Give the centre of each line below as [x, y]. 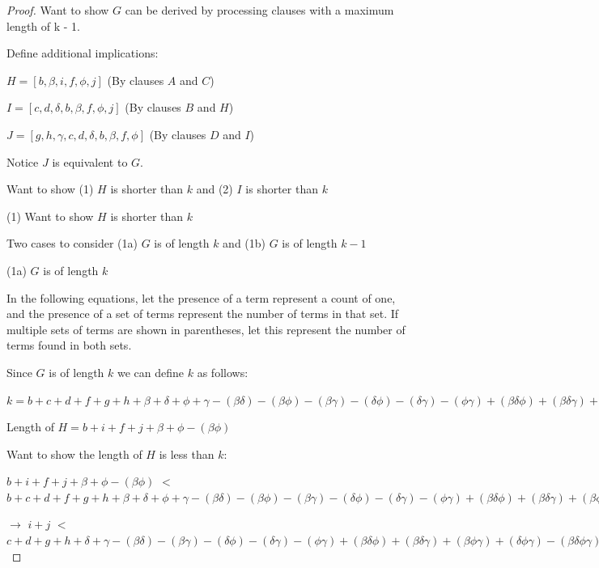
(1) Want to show [50, 216]
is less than [187, 454]
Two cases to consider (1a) [72, 243]
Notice [23, 161]
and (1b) [244, 243]
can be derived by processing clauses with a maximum [259, 10]
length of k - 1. [43, 25]
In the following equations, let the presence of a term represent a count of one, [201, 297]
